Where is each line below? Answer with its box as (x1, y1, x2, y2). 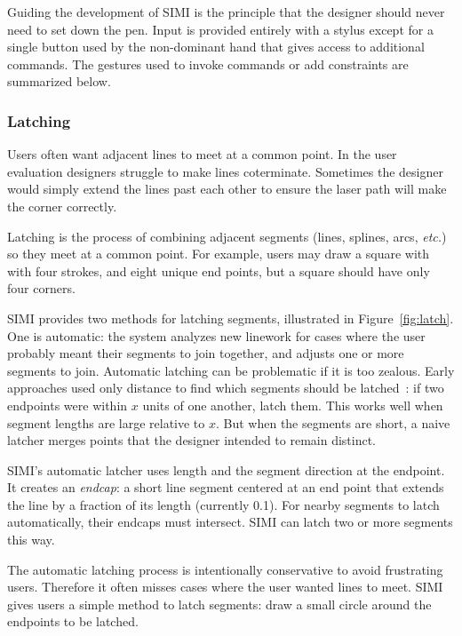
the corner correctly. (7, 196, 117, 215)
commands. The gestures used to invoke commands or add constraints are (7, 54, 409, 73)
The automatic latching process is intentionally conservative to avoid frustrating (7, 560, 443, 578)
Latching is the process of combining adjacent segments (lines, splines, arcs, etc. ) (7, 227, 447, 245)
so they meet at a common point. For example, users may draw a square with (7, 244, 430, 263)
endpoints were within (7, 395, 128, 414)
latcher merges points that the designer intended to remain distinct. (7, 431, 377, 449)
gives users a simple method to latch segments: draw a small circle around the (7, 594, 432, 613)
